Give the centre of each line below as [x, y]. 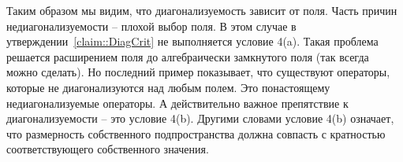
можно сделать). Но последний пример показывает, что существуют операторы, [198, 72]
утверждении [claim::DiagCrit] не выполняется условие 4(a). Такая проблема [192, 41]
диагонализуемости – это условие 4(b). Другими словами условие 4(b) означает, [200, 118]
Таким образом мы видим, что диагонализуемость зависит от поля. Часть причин [202, 10]
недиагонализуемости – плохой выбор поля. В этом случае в [151, 26]
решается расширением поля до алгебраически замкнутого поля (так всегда [188, 56]
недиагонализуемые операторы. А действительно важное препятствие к [177, 103]
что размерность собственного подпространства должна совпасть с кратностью [196, 133]
